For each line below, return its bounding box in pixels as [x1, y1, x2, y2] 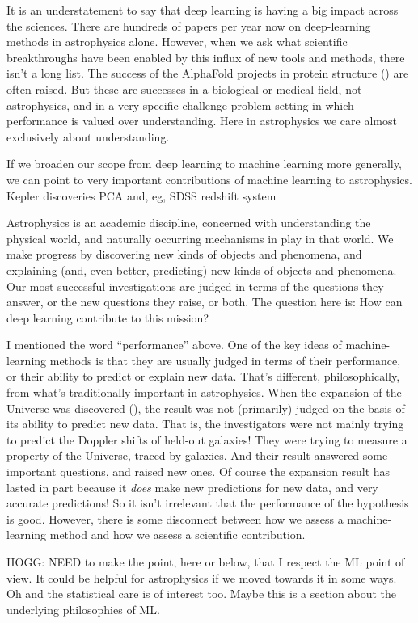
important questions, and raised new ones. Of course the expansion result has [6, 463, 391, 480]
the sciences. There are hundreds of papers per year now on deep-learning [6, 17, 371, 34]
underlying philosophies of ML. [6, 600, 160, 617]
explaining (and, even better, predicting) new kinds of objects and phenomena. [6, 261, 397, 278]
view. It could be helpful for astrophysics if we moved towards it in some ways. [6, 569, 397, 586]
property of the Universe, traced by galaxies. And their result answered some [6, 447, 388, 464]
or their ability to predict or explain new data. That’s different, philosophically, [6, 368, 400, 385]
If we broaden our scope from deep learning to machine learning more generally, [6, 155, 402, 172]
